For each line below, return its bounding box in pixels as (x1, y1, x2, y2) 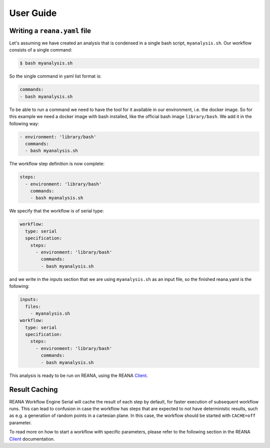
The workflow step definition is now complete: (9, 160, 105, 167)
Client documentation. (9, 435, 55, 442)
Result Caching (9, 385, 58, 394)
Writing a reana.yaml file (9, 26, 91, 35)
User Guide (9, 7, 57, 18)
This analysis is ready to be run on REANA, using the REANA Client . (9, 372, 148, 378)
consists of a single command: (9, 47, 72, 53)
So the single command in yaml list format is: (9, 73, 102, 79)
